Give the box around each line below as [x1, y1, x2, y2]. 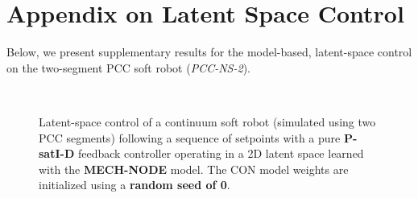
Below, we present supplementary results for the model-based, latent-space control [6, 43, 412, 60]
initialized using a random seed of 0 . [39, 176, 230, 193]
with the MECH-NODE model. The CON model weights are [39, 160, 349, 177]
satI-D [39, 145, 75, 162]
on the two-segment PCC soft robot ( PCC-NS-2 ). [6, 59, 250, 76]
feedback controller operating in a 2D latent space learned [77, 145, 364, 162]
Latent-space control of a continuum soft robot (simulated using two [39, 113, 376, 130]
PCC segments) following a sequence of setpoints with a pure [39, 129, 341, 146]
